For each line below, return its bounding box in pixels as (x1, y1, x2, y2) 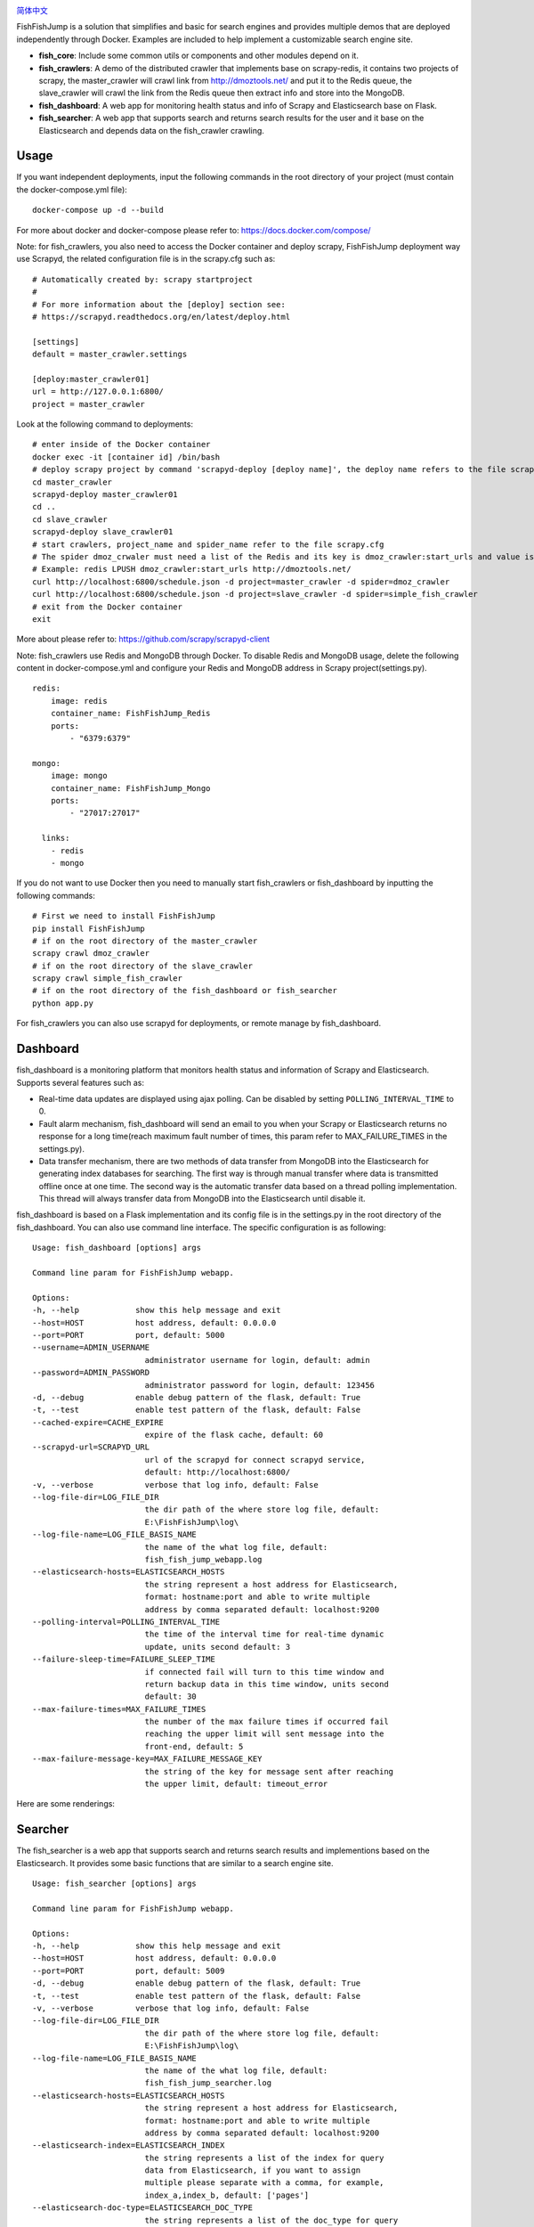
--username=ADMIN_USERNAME (32, 1342, 150, 1353)
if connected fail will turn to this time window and (144, 1667, 384, 1676)
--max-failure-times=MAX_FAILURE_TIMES (32, 1704, 206, 1714)
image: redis (50, 696, 108, 706)
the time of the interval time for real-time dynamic (144, 1629, 384, 1639)
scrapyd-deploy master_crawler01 (32, 490, 178, 500)
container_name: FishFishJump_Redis (50, 708, 211, 719)
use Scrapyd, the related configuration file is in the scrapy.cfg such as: (16, 254, 276, 265)
